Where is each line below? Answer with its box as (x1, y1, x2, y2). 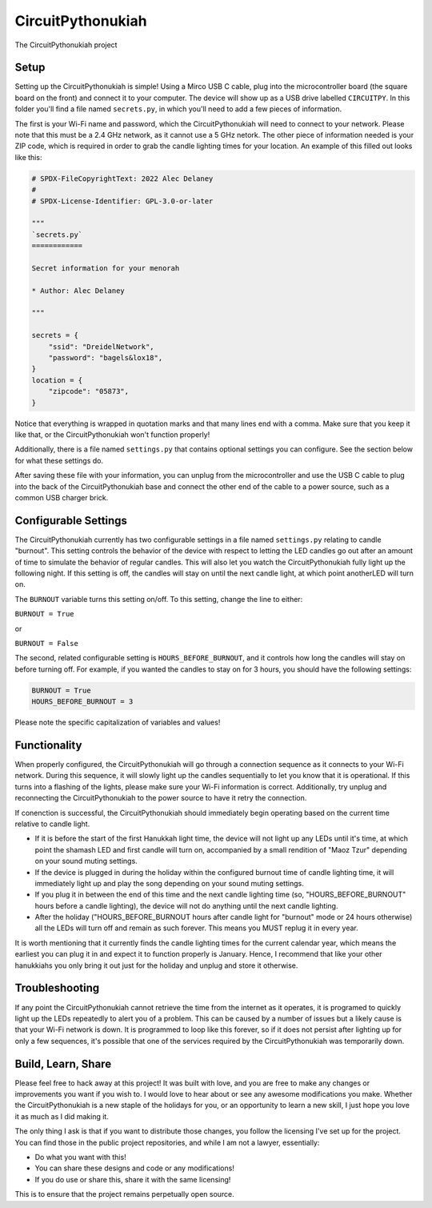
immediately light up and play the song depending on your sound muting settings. (34, 878, 304, 888)
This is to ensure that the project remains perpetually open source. (14, 1190, 235, 1199)
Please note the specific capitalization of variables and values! (14, 717, 221, 728)
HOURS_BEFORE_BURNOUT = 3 (31, 697, 134, 706)
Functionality (14, 738, 82, 752)
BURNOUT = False (14, 639, 79, 648)
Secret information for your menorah (31, 263, 180, 272)
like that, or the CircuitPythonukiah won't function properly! (14, 429, 210, 439)
